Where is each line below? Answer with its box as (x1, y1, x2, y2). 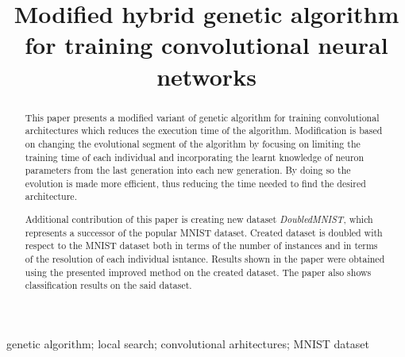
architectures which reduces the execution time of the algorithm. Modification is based (25, 124, 383, 137)
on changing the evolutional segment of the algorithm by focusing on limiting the (25, 136, 361, 150)
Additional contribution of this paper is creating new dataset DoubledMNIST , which (25, 213, 373, 226)
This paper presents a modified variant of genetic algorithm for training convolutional (25, 110, 380, 124)
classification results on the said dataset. (25, 278, 192, 292)
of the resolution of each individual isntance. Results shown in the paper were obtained (25, 252, 385, 265)
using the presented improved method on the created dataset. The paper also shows (25, 265, 372, 278)
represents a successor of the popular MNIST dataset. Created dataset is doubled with (25, 225, 383, 239)
